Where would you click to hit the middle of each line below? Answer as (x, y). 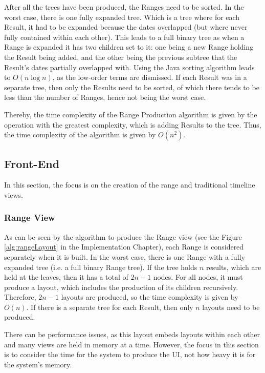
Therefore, (20, 297)
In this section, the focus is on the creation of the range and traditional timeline (130, 185)
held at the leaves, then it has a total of (66, 277)
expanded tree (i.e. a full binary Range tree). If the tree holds (101, 267)
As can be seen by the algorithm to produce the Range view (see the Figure (123, 236)
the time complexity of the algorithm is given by (80, 134)
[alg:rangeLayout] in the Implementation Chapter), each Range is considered (124, 247)
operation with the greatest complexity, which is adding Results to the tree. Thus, (133, 124)
